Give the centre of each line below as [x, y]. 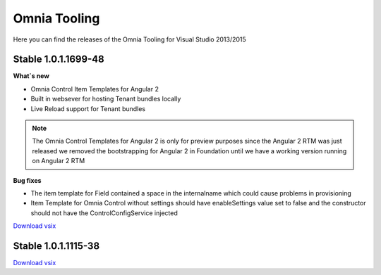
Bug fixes [27, 180]
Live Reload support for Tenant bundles [88, 108]
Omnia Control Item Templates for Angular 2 [95, 89]
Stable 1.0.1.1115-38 [56, 246]
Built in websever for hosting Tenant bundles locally [106, 99]
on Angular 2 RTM [59, 161]
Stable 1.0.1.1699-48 [59, 59]
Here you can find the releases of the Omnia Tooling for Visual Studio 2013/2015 [129, 39]
